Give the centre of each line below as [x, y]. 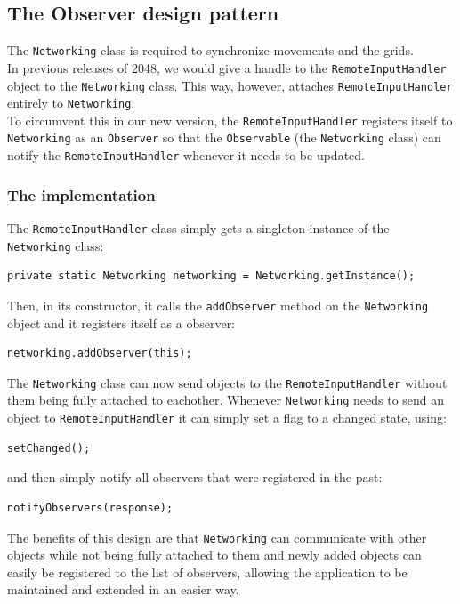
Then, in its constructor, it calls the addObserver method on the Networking [218, 305]
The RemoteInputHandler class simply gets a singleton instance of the [198, 228]
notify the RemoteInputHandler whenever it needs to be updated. [186, 155]
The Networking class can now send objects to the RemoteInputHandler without [227, 382]
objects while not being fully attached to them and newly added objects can [214, 555]
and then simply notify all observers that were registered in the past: [195, 477]
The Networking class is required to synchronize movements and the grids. [210, 50]
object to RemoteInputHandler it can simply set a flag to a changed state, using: [227, 418]
